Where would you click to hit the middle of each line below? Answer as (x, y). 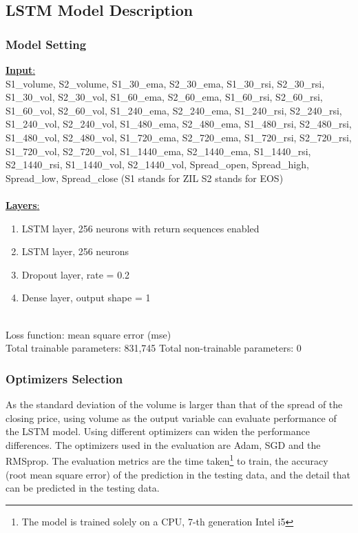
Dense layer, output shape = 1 (86, 298)
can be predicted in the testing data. (83, 488)
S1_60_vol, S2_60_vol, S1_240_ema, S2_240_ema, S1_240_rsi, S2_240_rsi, (174, 110)
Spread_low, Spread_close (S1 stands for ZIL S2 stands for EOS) (145, 178)
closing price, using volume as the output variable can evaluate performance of (171, 418)
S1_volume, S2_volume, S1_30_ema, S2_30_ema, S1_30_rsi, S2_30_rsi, (165, 83)
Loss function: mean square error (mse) (88, 334)
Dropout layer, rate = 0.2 (76, 274)
